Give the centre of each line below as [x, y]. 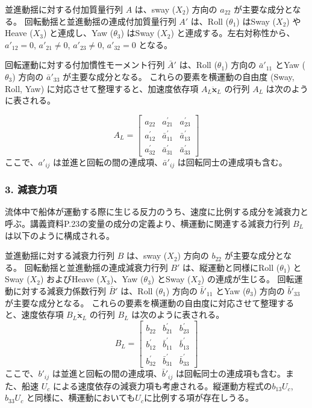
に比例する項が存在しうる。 [198, 397]
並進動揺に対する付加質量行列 [64, 9]
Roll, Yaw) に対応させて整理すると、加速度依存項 [102, 88]
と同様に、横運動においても [81, 397]
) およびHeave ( [70, 279]
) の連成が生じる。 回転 [248, 279]
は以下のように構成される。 [60, 235]
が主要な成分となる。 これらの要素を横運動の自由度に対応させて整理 [141, 302]
